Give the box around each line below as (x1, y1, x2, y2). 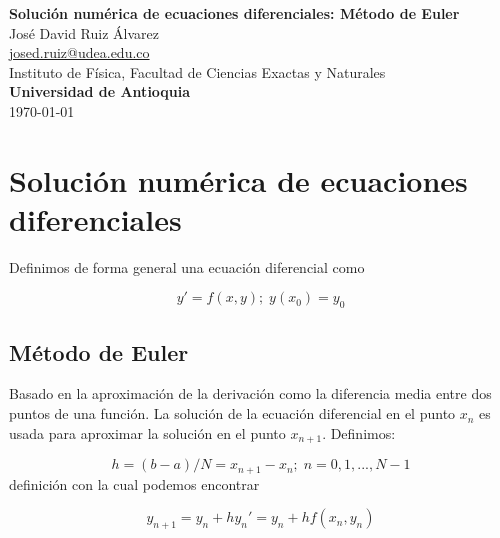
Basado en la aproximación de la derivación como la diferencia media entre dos (9, 383, 492, 404)
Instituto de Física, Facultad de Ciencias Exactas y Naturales (9, 61, 386, 82)
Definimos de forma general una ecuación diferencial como (9, 256, 365, 277)
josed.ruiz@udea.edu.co (9, 42, 150, 63)
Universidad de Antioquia (9, 81, 191, 102)
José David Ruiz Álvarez (9, 22, 160, 43)
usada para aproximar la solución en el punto (9, 422, 286, 443)
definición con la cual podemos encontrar (9, 473, 260, 494)
